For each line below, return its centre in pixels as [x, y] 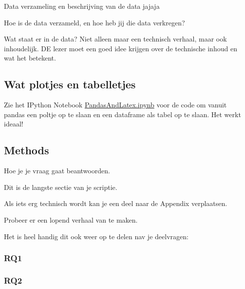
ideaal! [14, 124]
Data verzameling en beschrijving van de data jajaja [82, 6]
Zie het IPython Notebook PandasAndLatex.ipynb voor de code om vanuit [115, 105]
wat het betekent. [30, 58]
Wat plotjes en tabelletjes [70, 84]
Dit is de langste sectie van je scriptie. [61, 187]
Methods [27, 150]
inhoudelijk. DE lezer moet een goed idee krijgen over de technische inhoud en [121, 48]
